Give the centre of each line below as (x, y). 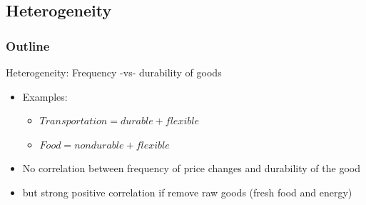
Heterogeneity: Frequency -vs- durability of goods (114, 72)
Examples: (45, 96)
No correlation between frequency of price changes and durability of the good (191, 168)
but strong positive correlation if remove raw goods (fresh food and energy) (187, 192)
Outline (28, 45)
